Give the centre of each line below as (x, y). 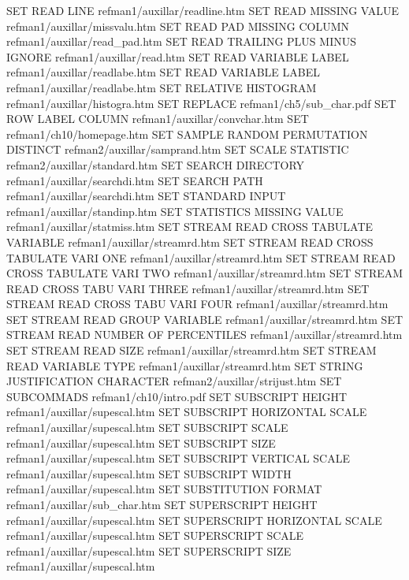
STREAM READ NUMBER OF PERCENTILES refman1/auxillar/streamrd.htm (204, 335)
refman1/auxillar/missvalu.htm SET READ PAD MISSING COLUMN (178, 26)
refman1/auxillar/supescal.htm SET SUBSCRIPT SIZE (141, 442)
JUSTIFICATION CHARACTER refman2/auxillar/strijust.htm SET (174, 381)
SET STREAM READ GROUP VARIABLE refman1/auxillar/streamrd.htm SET (205, 319)
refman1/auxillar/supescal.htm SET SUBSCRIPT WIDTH (149, 473)
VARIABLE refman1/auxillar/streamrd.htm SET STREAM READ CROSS (190, 242)
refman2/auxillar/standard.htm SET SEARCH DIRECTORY (156, 164)
